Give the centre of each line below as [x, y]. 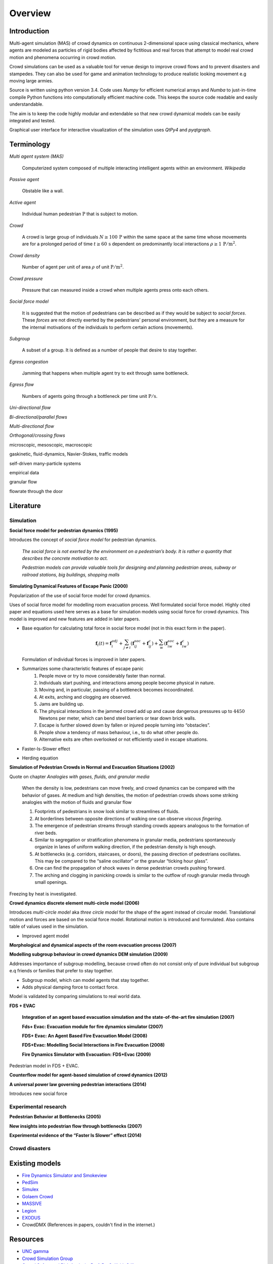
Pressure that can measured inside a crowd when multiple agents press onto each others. [116, 290]
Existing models [35, 1163]
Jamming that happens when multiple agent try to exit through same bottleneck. [105, 373]
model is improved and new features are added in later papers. [75, 619]
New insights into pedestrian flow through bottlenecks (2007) [76, 1126]
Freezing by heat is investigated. [43, 894]
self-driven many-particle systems [45, 463]
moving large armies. [31, 81]
